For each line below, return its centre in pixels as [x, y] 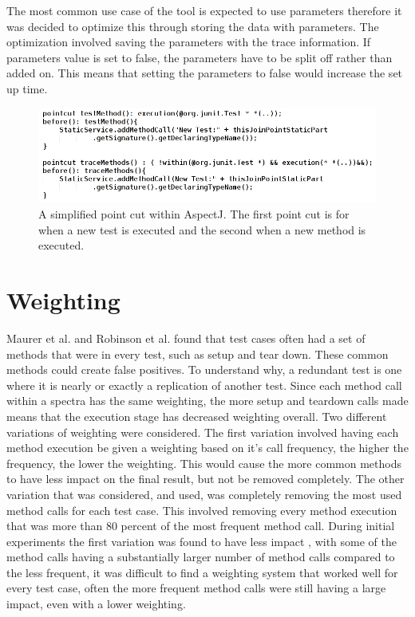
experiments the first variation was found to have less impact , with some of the [202, 541]
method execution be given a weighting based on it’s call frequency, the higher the [207, 448]
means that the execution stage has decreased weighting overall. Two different [197, 416]
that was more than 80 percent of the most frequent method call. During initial [201, 526]
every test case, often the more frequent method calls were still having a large [196, 588]
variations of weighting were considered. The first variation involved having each [203, 432]
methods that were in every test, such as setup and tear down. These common [198, 354]
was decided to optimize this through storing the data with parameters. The [193, 26]
